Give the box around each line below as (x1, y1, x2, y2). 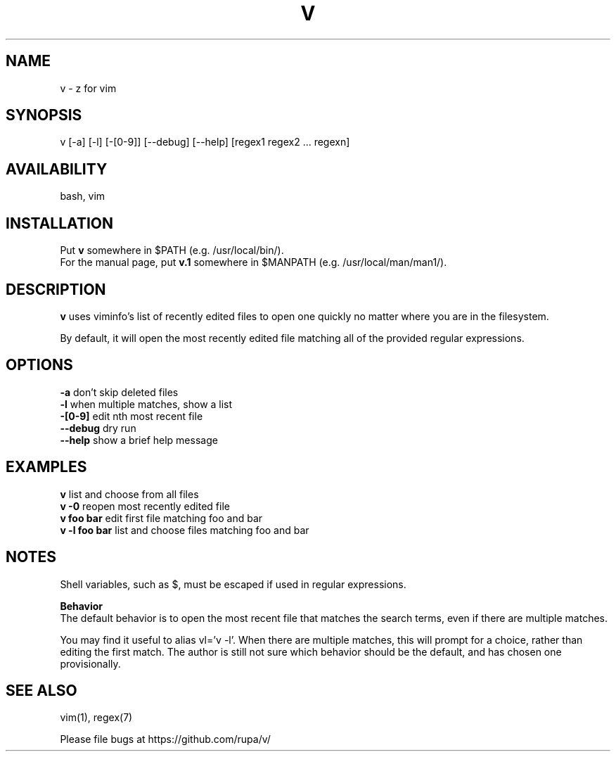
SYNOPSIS (6, 106, 82, 125)
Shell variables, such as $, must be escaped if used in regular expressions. (60, 578, 406, 590)
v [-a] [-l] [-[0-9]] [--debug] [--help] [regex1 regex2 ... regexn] (60, 136, 350, 148)
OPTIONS (6, 356, 73, 374)
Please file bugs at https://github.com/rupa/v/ (60, 733, 271, 746)
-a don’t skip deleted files (60, 386, 179, 398)
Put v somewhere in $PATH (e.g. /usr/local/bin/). (60, 244, 284, 257)
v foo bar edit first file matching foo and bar (60, 511, 263, 524)
